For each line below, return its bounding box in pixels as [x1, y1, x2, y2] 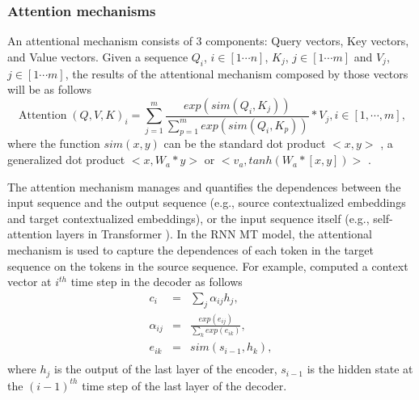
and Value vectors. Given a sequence [7, 48, 188, 65]
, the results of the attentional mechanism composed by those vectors [65, 65, 408, 82]
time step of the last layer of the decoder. [82, 377, 287, 394]
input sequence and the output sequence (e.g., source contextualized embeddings [7, 194, 406, 211]
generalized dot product [7, 151, 125, 168]
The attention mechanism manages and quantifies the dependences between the [7, 178, 401, 195]
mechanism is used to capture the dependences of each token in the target [7, 242, 374, 259]
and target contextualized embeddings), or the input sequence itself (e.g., [7, 209, 370, 226]
